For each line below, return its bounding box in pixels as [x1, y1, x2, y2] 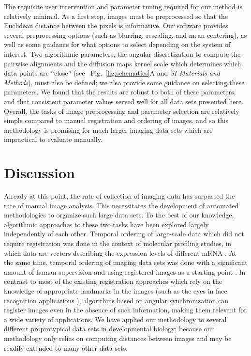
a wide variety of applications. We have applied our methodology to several [4, 314, 227, 324]
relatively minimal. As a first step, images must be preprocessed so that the [4, 11, 228, 21]
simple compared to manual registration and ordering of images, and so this [4, 115, 229, 125]
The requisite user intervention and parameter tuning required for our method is [4, 1, 242, 11]
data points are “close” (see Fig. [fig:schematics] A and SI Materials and [4, 68, 220, 78]
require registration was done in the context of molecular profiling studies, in [4, 238, 231, 248]
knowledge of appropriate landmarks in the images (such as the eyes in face [4, 285, 227, 295]
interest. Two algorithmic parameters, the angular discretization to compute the [4, 48, 241, 59]
